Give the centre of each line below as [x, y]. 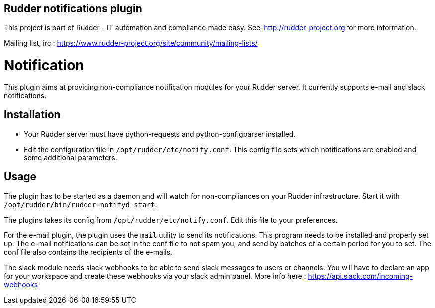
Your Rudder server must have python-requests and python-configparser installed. [160, 134]
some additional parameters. [71, 157]
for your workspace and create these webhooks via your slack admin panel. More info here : [155, 276]
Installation [32, 115]
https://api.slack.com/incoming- [360, 276]
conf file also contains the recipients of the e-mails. [88, 252]
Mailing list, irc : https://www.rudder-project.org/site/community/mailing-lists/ [131, 43]
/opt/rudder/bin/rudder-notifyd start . [81, 204]
